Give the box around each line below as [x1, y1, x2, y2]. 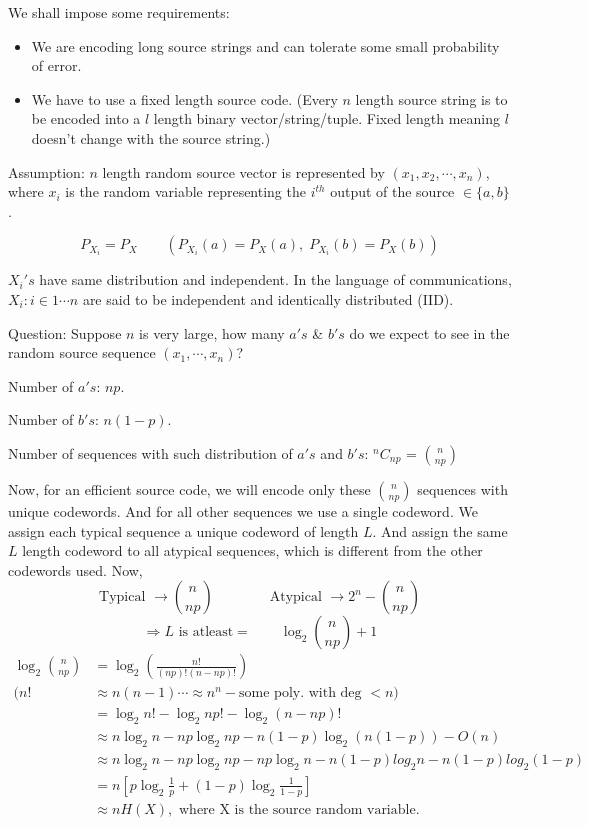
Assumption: [8, 161, 85, 182]
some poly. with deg [239, 686, 362, 701]
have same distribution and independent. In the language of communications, [39, 269, 512, 290]
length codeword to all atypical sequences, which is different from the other [22, 540, 483, 561]
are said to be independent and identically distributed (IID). [82, 288, 454, 309]
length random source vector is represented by [102, 161, 385, 182]
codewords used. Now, [8, 559, 143, 580]
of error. [31, 55, 82, 76]
